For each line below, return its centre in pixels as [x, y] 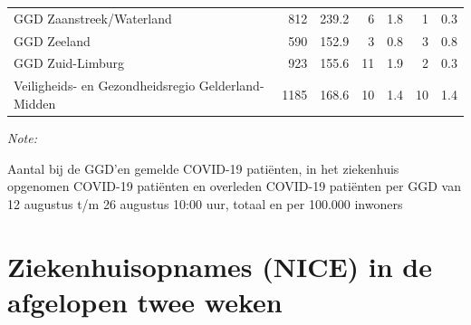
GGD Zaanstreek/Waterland [93, 18]
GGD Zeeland [52, 40]
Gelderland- [231, 86]
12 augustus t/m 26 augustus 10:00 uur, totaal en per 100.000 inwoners [205, 203]
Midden [35, 103]
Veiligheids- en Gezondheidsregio [105, 86]
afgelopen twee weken [145, 301]
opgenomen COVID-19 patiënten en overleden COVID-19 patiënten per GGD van [234, 186]
